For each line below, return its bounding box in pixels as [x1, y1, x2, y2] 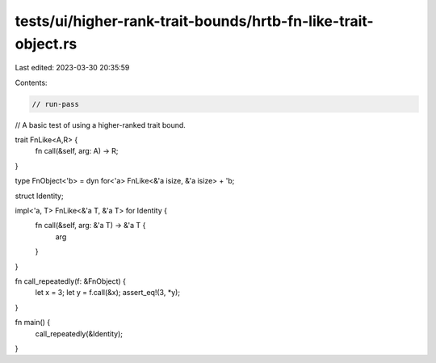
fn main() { [15, 318, 51, 327]
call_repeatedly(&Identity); [35, 328, 123, 339]
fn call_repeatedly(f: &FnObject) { [15, 276, 127, 286]
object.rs [15, 35, 78, 53]
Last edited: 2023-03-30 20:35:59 [15, 63, 130, 73]
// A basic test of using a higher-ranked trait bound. [15, 120, 186, 129]
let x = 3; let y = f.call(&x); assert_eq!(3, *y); [35, 288, 181, 298]
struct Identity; [15, 191, 64, 200]
